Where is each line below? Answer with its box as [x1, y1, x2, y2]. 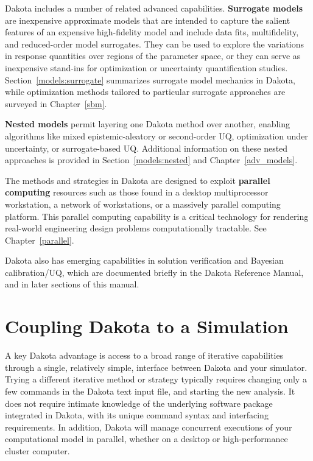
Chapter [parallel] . [5, 233, 74, 246]
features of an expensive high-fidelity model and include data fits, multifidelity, [5, 26, 299, 38]
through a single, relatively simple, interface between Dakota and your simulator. [5, 361, 308, 373]
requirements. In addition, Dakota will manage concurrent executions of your [5, 420, 292, 433]
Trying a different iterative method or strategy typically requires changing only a [5, 373, 307, 385]
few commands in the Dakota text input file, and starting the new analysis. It [5, 384, 295, 397]
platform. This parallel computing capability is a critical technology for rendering [5, 209, 309, 222]
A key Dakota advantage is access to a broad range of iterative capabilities [5, 349, 284, 362]
